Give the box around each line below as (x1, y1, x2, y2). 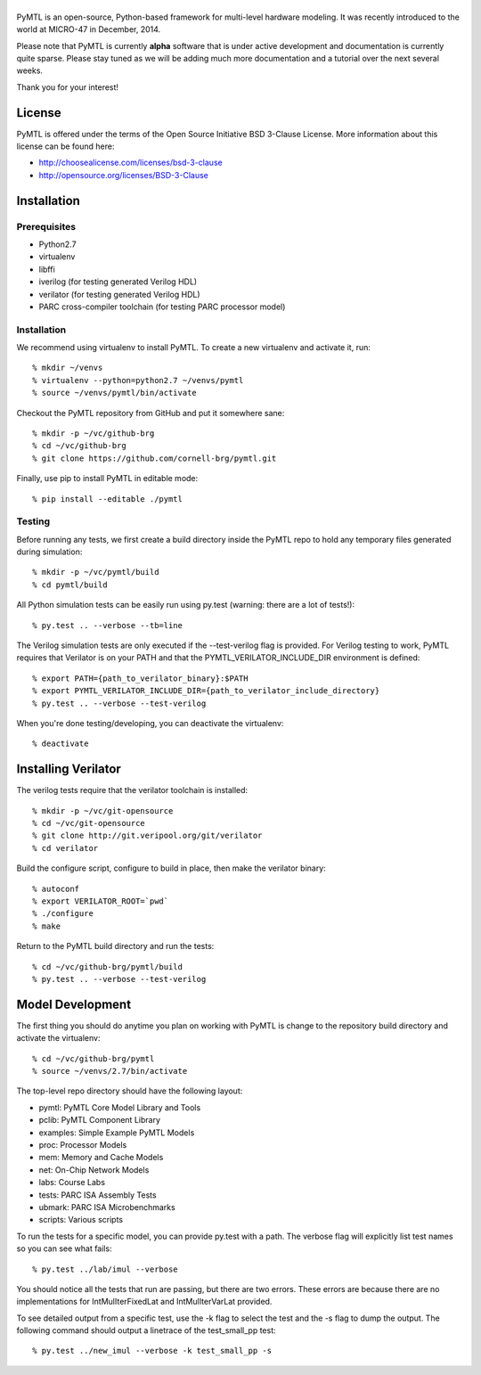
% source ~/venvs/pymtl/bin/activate (32, 388, 198, 398)
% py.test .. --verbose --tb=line (32, 620, 183, 630)
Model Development (16, 996, 132, 1011)
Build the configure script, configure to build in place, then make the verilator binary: (16, 863, 327, 873)
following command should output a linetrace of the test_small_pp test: (16, 1325, 276, 1336)
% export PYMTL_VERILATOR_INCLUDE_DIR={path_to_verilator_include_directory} (32, 686, 380, 696)
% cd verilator (32, 843, 99, 853)
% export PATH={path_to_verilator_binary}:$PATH (32, 673, 249, 683)
